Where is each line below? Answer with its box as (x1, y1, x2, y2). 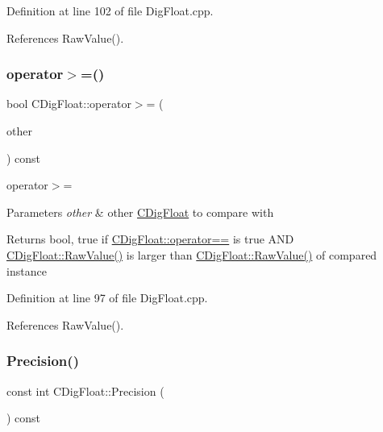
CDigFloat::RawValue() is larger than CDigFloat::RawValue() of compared (6, 246, 377, 263)
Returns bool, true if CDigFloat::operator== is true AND (6, 231, 294, 247)
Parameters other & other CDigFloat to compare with (6, 203, 274, 220)
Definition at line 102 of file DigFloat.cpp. (6, 2, 214, 19)
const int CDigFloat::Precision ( (6, 382, 164, 399)
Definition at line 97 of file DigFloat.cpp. (6, 289, 208, 306)
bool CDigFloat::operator (6, 95, 131, 112)
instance (6, 262, 47, 279)
